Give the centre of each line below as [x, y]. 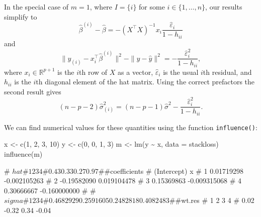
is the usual [181, 72]
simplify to [21, 16]
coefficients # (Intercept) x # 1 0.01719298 [177, 171]
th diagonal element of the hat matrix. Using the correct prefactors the [145, 82]
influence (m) [23, 154]
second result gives [33, 91]
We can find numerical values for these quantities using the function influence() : [131, 127]
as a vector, [136, 72]
